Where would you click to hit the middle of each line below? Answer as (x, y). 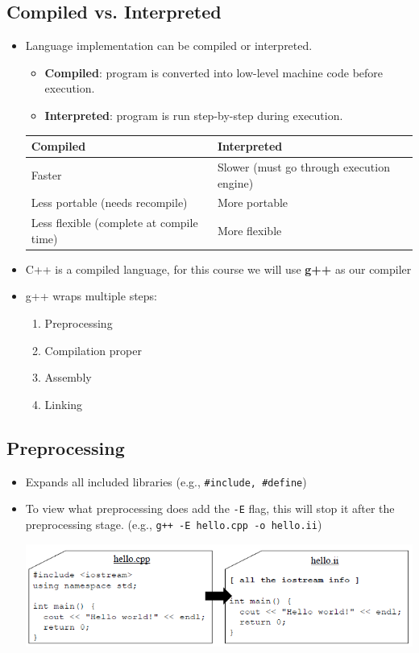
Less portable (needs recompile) (109, 203)
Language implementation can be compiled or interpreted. (169, 45)
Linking (64, 404)
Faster (46, 174)
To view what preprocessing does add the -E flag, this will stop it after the (210, 508)
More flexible (249, 230)
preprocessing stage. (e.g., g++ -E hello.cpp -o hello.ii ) (174, 524)
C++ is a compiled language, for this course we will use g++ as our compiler (218, 269)
